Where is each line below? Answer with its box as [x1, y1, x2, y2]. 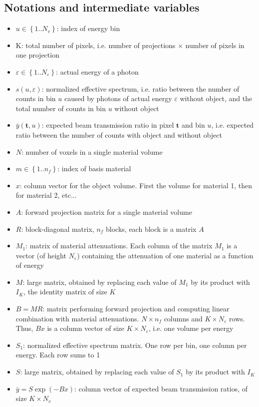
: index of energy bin [56, 23, 120, 34]
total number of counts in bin [15, 103, 106, 113]
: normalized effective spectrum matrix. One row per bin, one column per [23, 339, 247, 350]
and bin [182, 120, 205, 130]
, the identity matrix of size [23, 286, 107, 297]
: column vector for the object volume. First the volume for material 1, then [19, 180, 252, 190]
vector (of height [15, 250, 66, 260]
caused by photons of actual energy [64, 93, 172, 104]
